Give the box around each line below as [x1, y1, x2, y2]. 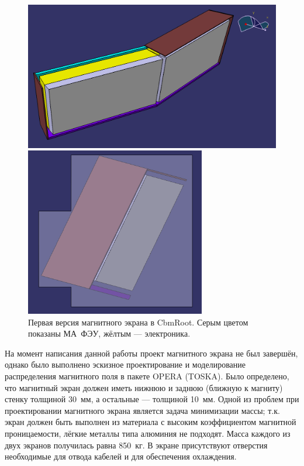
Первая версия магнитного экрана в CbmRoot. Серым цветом [28, 316, 248, 328]
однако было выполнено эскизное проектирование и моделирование [5, 358, 246, 371]
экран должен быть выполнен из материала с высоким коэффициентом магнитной [5, 416, 296, 428]
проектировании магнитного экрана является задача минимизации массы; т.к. [5, 404, 280, 416]
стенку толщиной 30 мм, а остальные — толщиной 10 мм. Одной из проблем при [5, 393, 299, 405]
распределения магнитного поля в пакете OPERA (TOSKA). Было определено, [5, 370, 289, 382]
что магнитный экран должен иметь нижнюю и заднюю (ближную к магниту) [5, 381, 283, 393]
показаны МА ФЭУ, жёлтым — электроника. [28, 327, 191, 340]
